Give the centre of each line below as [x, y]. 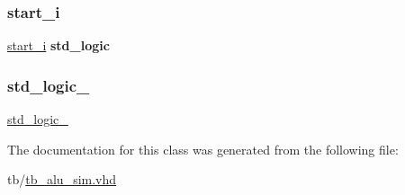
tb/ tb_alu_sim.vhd [62, 179]
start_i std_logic [58, 45]
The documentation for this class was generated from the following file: [203, 149]
